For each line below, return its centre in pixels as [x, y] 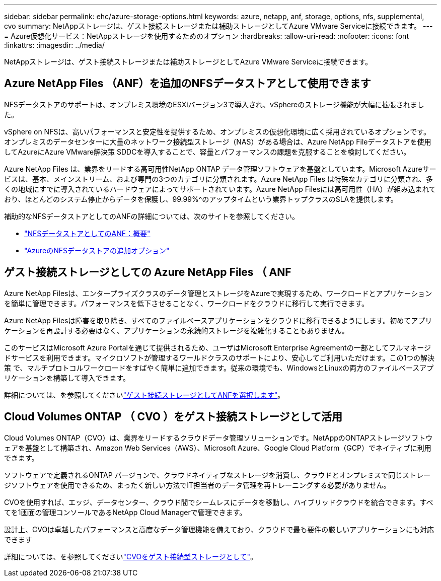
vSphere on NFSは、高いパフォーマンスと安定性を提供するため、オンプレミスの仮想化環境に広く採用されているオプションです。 [217, 131]
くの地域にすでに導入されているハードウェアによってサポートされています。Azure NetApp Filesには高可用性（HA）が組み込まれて [220, 189]
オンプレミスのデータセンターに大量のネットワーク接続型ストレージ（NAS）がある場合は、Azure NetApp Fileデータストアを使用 [218, 141]
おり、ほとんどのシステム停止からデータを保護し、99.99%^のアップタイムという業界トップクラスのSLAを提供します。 [201, 199]
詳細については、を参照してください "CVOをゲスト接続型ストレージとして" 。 [131, 556]
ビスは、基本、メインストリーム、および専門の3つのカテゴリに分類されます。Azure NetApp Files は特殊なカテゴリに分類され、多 [219, 179]
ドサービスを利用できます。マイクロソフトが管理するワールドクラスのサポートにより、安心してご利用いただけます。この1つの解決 [219, 357]
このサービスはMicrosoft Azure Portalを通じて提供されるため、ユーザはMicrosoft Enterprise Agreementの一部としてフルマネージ [217, 347]
